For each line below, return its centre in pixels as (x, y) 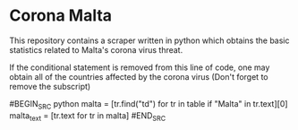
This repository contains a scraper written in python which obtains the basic (149, 40)
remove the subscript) (50, 86)
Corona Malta (61, 16)
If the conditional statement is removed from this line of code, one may (140, 67)
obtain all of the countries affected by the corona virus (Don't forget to (139, 76)
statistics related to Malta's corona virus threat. (96, 49)
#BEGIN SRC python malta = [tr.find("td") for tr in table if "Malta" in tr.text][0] (149, 104)
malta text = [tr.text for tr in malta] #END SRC (88, 116)
